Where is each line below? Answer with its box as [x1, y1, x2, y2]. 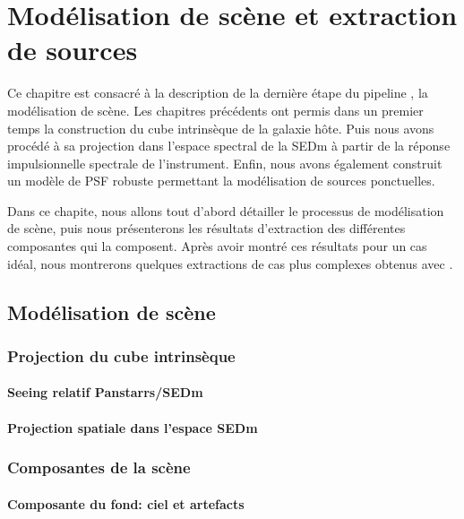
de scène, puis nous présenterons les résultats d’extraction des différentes [7, 219, 406, 238]
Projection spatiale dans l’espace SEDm [7, 418, 258, 437]
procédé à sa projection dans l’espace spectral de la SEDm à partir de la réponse [7, 136, 451, 155]
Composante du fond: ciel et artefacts [7, 494, 245, 513]
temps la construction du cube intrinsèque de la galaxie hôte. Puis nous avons [7, 118, 434, 137]
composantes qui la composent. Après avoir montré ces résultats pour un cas [7, 237, 427, 255]
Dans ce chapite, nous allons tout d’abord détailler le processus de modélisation [7, 201, 444, 220]
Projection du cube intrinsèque [7, 344, 236, 367]
